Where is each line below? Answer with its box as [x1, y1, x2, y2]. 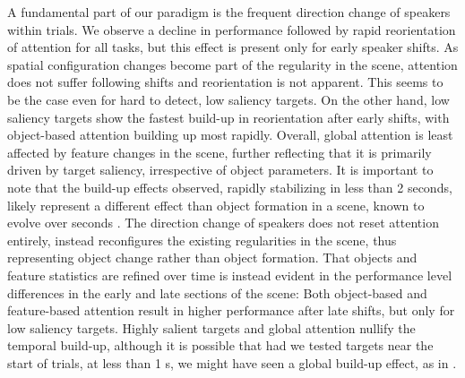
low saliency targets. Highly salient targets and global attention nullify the [7, 318, 416, 337]
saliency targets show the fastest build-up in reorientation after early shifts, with [7, 107, 450, 126]
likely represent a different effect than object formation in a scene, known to [7, 195, 425, 214]
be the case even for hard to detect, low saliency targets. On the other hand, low [7, 90, 450, 108]
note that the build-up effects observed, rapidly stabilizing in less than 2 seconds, [7, 177, 452, 196]
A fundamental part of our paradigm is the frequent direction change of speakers [7, 3, 451, 21]
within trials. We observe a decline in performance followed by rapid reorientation [7, 20, 456, 39]
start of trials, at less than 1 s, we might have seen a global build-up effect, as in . [7, 353, 457, 372]
